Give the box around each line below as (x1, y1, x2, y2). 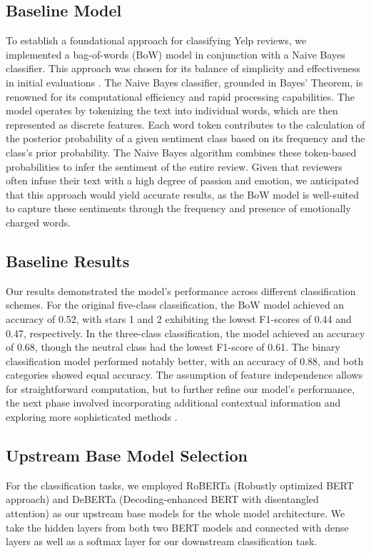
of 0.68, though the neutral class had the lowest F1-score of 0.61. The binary (6, 339, 340, 354)
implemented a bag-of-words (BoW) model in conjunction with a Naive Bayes (6, 46, 345, 61)
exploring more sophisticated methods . (6, 409, 178, 424)
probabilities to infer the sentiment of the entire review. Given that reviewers (6, 159, 342, 174)
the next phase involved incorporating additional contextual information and (6, 395, 341, 410)
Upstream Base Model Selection (6, 444, 248, 467)
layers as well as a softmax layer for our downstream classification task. (6, 534, 317, 549)
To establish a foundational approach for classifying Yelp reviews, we (6, 33, 307, 48)
